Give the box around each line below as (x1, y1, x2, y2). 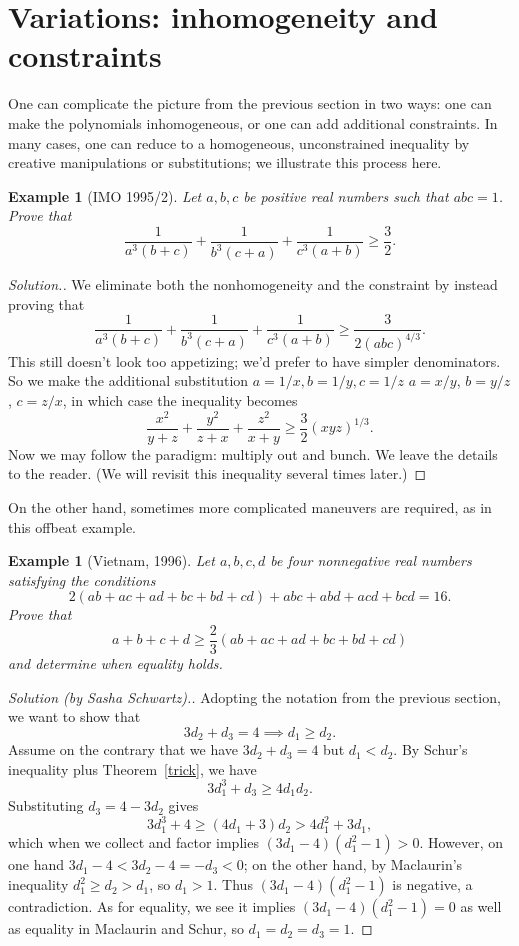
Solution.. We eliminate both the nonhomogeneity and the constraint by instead (8, 274, 498, 295)
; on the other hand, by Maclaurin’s (243, 854, 463, 875)
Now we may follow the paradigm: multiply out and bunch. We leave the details (8, 443, 498, 464)
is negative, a (392, 874, 473, 895)
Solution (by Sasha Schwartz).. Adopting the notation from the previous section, (8, 686, 501, 707)
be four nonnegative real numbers (270, 550, 472, 571)
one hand (8, 854, 65, 875)
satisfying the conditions (8, 569, 156, 590)
